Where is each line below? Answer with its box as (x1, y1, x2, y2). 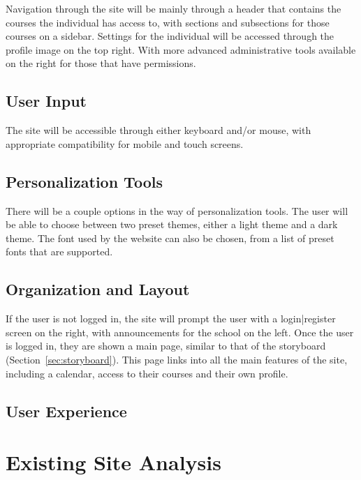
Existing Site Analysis (6, 448, 221, 477)
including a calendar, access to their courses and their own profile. (6, 366, 288, 380)
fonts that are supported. (6, 244, 113, 259)
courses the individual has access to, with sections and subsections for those (6, 15, 330, 29)
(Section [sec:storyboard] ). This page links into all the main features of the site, (6, 352, 348, 366)
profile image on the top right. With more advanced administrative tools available (6, 42, 356, 57)
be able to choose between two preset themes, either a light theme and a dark (6, 217, 338, 232)
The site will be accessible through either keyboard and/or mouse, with (6, 123, 311, 137)
